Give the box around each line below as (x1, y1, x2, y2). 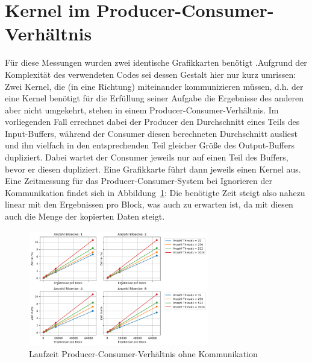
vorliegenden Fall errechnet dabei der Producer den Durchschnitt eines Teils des (5, 115, 300, 128)
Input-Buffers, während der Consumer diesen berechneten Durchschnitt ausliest (5, 127, 298, 139)
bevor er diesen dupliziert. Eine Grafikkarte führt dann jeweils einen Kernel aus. (5, 162, 301, 175)
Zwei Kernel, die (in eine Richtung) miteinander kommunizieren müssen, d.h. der (5, 80, 304, 92)
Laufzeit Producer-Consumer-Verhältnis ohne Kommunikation (29, 347, 258, 360)
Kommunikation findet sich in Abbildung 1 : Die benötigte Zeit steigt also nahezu (5, 186, 305, 198)
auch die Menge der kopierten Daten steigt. (5, 210, 165, 223)
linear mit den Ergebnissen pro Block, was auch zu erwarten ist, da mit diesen (5, 198, 293, 211)
